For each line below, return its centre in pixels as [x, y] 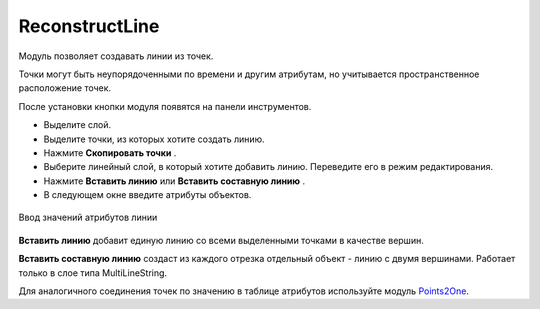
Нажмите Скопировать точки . [110, 152]
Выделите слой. [77, 125]
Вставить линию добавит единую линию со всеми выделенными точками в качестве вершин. [221, 240]
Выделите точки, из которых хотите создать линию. [154, 139]
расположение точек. [65, 88]
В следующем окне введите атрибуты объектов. [147, 195]
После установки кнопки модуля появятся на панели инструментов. [165, 106]
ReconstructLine [89, 26]
